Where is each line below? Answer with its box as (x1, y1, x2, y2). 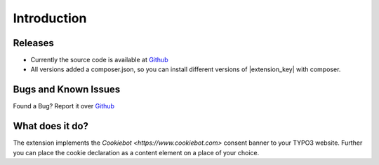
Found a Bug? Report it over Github (13, 102, 115, 110)
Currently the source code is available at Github (30, 56, 168, 64)
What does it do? (13, 120, 89, 132)
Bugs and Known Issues (13, 84, 121, 96)
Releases (13, 37, 54, 49)
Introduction (13, 10, 87, 26)
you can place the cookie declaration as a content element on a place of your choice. (13, 148, 260, 157)
